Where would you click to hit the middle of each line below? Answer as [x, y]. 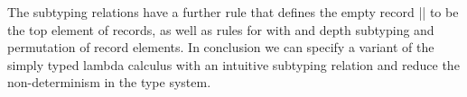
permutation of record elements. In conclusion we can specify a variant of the [221, 47]
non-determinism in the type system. [109, 82]
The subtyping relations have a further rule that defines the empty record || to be [233, 12]
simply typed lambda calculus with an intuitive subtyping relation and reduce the [233, 64]
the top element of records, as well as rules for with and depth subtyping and [221, 29]
